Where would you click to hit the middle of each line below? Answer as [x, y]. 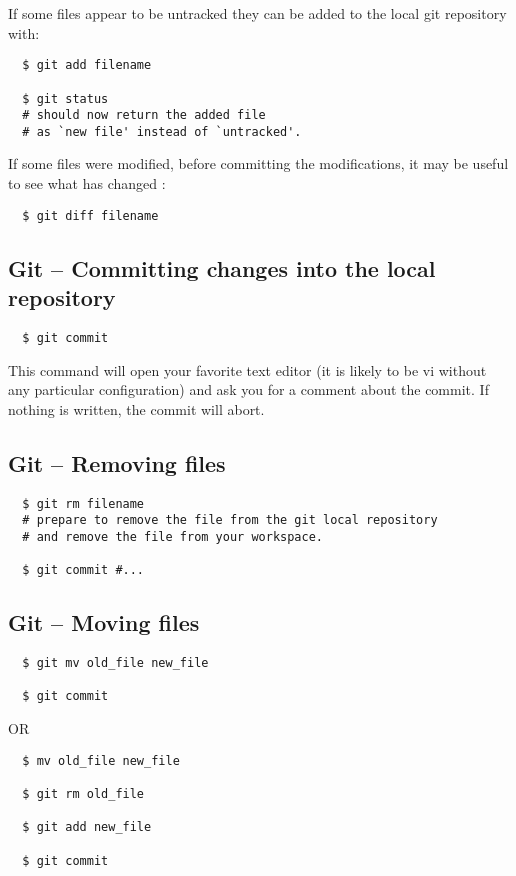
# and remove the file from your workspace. [172, 536]
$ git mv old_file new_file [115, 663]
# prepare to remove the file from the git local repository [230, 520]
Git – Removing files [117, 462]
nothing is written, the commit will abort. [136, 408]
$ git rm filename [83, 503]
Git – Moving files [104, 622]
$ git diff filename [90, 215]
